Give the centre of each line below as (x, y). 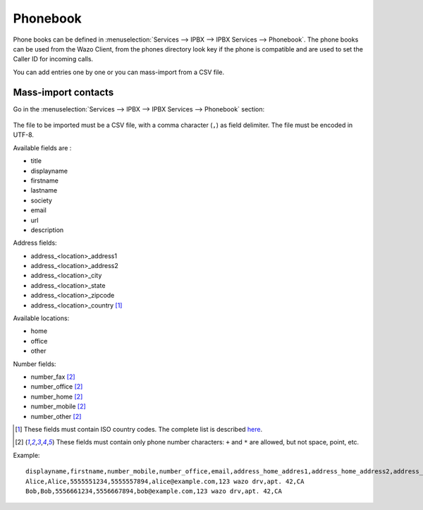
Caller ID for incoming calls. (53, 59)
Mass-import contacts (63, 92)
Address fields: (35, 243)
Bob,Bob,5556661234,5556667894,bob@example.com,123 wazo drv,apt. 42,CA (154, 491)
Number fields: (35, 364)
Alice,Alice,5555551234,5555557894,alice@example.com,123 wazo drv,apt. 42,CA (165, 481)
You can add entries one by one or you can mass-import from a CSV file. (119, 72)
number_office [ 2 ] (57, 387)
